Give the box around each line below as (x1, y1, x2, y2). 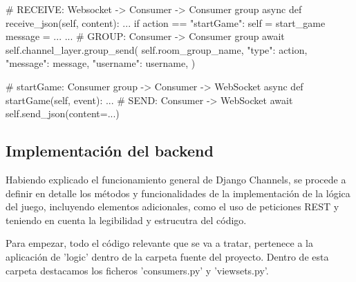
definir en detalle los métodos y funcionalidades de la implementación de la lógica (6, 185, 350, 200)
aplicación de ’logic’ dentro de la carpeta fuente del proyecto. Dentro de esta (6, 249, 329, 263)
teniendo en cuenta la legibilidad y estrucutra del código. (6, 212, 247, 227)
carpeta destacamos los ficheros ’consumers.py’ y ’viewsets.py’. (6, 263, 269, 277)
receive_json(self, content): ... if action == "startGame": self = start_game (6, 15, 326, 30)
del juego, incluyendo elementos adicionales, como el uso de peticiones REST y (6, 199, 339, 214)
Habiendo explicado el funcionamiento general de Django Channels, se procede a (6, 172, 346, 186)
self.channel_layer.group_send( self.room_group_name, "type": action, (6, 42, 308, 57)
